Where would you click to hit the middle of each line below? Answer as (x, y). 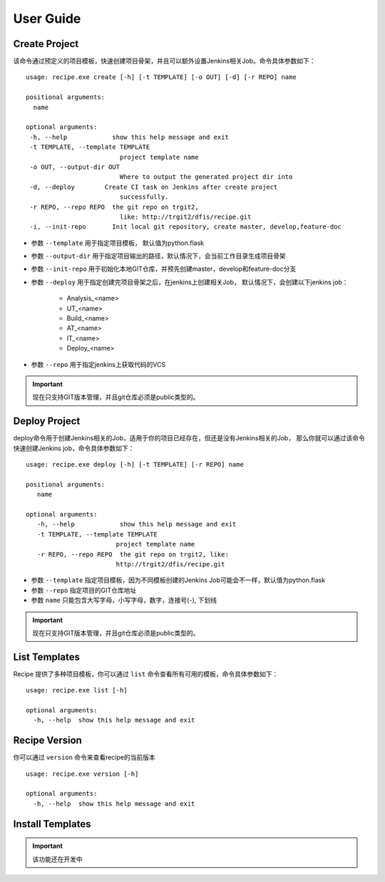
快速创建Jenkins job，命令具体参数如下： (74, 448)
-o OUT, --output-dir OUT (75, 167)
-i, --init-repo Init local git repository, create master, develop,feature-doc (186, 227)
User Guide (47, 19)
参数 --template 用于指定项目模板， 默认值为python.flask (118, 243)
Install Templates (52, 824)
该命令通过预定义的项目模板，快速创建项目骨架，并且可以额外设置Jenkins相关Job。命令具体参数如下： (165, 61)
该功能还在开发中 (57, 859)
